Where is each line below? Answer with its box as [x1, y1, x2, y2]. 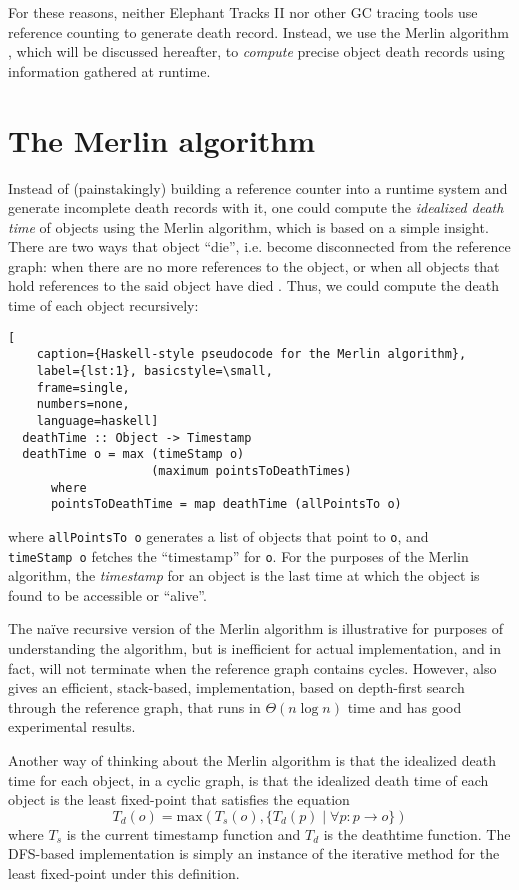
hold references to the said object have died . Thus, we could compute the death [8, 275, 500, 296]
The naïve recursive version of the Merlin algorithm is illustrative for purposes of [8, 618, 504, 639]
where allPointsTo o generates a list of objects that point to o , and [8, 525, 429, 546]
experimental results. [8, 716, 136, 737]
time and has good [347, 696, 462, 717]
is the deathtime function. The [323, 823, 511, 844]
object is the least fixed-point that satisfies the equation [8, 789, 350, 810]
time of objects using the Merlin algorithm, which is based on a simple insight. [8, 216, 489, 237]
